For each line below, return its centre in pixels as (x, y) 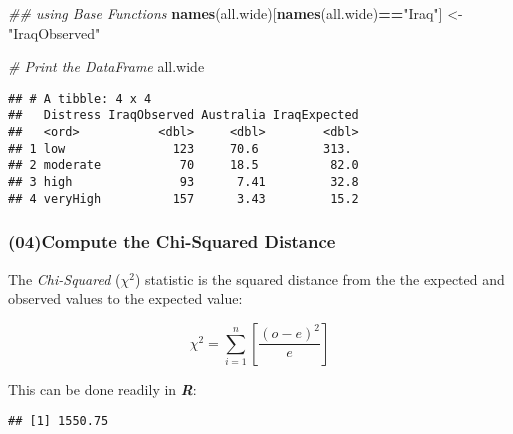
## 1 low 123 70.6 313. (180, 148)
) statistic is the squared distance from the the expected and (319, 278)
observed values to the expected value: (125, 298)
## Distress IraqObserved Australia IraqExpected (183, 115)
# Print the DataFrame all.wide (106, 66)
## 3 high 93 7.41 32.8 (183, 182)
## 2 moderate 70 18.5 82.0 (183, 165)
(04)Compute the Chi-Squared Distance (172, 241)
